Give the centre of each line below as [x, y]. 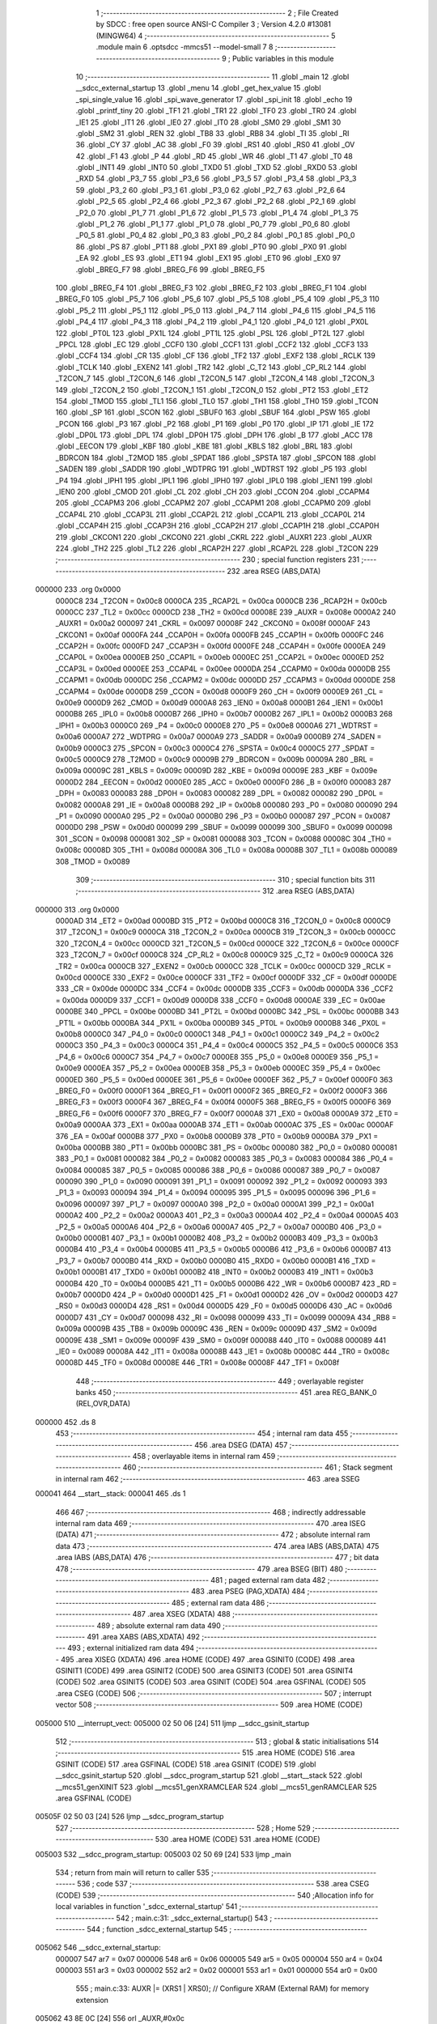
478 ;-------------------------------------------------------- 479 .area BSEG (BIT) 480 [199, 1569]
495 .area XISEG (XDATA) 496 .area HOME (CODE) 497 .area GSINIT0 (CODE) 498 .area [208, 1659]
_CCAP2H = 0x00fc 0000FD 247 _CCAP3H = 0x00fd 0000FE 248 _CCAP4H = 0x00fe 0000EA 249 [221, 646]
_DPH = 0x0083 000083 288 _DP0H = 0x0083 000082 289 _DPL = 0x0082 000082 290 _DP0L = [219, 793]
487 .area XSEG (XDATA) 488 [181, 1614]
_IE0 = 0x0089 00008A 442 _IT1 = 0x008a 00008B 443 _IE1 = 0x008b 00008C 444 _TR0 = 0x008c [223, 1351]
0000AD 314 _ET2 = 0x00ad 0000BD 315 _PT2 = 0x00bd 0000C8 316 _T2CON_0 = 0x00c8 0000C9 [223, 921]
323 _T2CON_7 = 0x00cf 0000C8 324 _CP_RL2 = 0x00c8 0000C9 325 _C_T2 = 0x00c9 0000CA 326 [225, 955]
